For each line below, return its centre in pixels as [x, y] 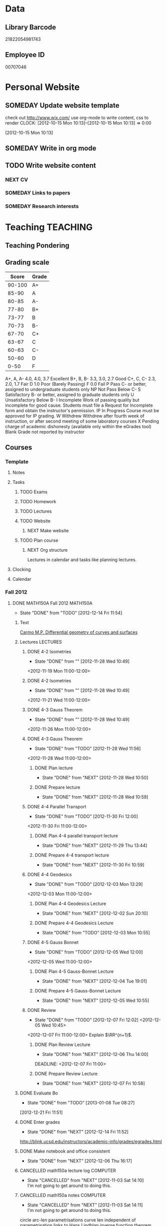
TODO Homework [38, 502]
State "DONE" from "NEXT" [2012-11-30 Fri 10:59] [93, 865]
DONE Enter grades [40, 1122]
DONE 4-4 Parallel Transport [57, 806]
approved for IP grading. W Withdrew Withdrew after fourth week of [75, 416]
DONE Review [42, 1010]
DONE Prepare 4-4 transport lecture [72, 855]
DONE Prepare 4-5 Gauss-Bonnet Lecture [78, 990]
